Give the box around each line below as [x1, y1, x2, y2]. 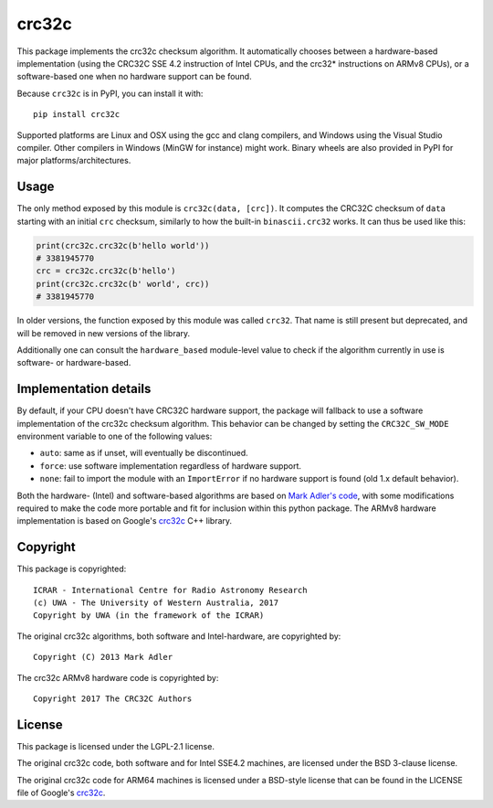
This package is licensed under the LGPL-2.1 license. [16, 740, 215, 751]
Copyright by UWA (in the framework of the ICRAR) [33, 611, 265, 621]
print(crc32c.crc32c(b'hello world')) [36, 240, 210, 250]
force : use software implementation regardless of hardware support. [39, 460, 301, 471]
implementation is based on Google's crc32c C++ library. [16, 516, 233, 526]
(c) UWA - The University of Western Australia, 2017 [33, 598, 278, 608]
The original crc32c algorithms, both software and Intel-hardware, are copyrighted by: [16, 631, 341, 642]
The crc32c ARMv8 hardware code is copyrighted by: [16, 672, 219, 683]
